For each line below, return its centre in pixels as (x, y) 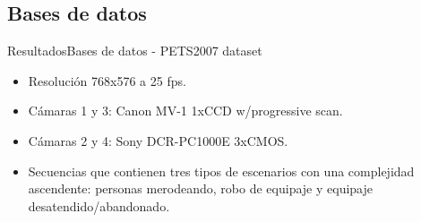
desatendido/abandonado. (99, 205)
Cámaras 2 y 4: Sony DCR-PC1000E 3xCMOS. (158, 140)
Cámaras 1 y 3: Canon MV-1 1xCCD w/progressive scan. (185, 111)
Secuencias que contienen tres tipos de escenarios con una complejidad (221, 171)
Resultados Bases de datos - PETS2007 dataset (135, 51)
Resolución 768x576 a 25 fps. (107, 80)
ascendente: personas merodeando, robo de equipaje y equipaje (200, 188)
